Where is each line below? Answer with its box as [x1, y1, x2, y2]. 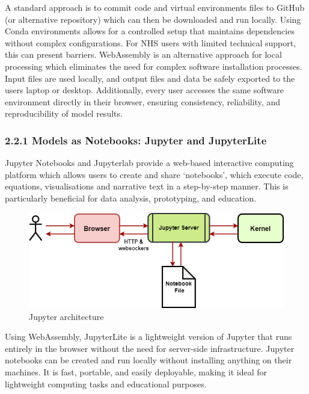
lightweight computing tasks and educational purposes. [5, 377, 207, 390]
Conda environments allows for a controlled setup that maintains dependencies [5, 25, 295, 37]
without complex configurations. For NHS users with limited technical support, [5, 36, 296, 49]
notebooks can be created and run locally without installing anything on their [5, 354, 292, 366]
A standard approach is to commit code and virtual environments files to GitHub [5, 1, 305, 13]
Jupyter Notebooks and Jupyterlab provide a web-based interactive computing [5, 156, 294, 169]
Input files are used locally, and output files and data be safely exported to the [5, 72, 295, 84]
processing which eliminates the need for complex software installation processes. [5, 60, 302, 72]
